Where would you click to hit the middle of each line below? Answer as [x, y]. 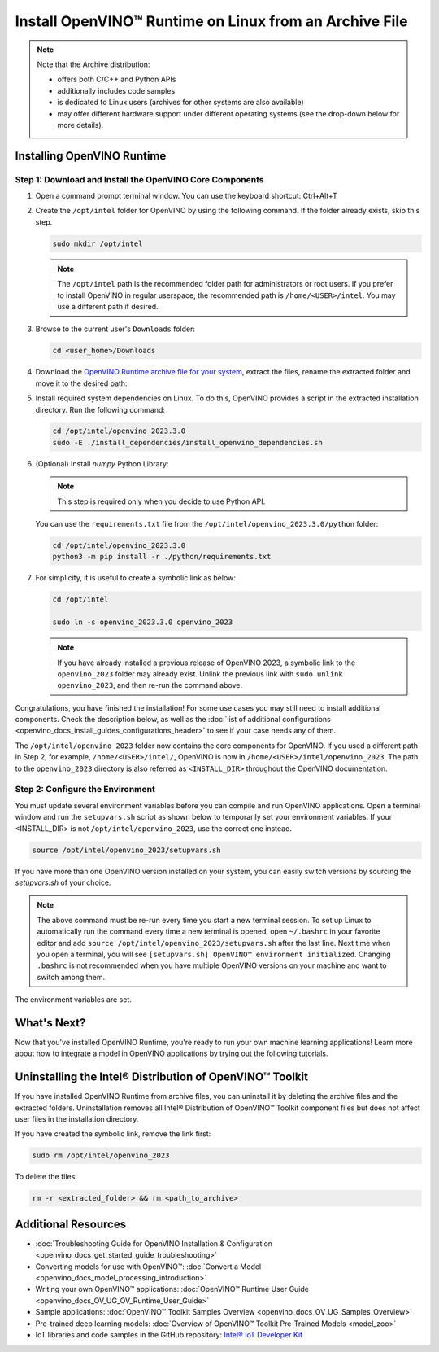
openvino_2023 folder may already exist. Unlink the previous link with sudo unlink [200, 674]
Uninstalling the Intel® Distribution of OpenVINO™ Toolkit [162, 1077]
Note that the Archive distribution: [93, 64]
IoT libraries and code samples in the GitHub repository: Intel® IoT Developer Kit [169, 1335]
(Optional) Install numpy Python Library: [102, 463]
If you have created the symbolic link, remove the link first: [113, 1134]
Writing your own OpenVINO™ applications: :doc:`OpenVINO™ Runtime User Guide [172, 1289]
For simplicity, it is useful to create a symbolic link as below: [135, 578]
